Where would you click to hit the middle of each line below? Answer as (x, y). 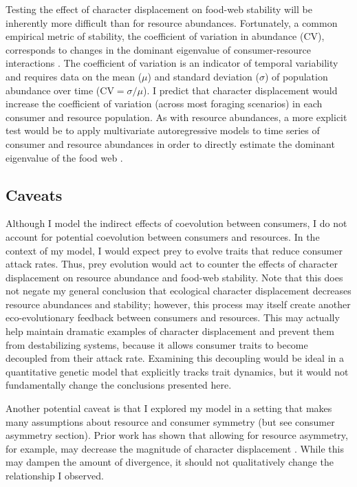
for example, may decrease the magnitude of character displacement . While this (175, 448)
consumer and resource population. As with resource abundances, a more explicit (176, 117)
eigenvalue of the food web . (64, 157)
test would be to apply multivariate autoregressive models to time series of (163, 130)
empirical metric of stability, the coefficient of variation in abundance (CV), (165, 36)
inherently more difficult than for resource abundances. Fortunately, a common (172, 22)
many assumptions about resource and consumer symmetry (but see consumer (170, 421)
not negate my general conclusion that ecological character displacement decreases (178, 291)
